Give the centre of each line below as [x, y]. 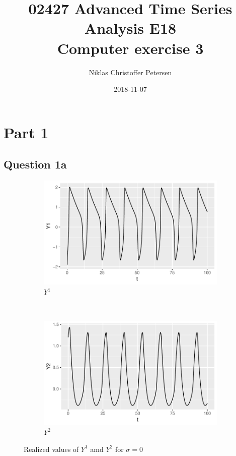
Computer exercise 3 [130, 48]
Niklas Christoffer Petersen [130, 72]
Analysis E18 [130, 28]
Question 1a [35, 164]
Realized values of [51, 449]
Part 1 [26, 132]
